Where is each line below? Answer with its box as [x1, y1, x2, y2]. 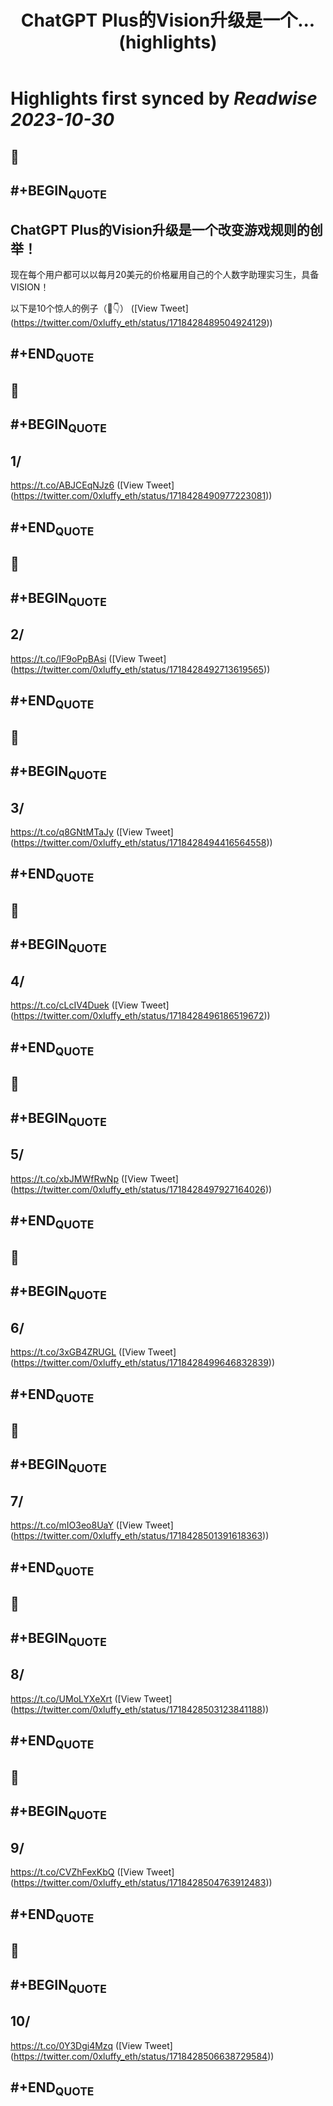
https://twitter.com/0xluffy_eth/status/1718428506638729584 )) [13, 2050, 275, 2062]
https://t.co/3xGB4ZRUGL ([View [10, 1346, 146, 1358]
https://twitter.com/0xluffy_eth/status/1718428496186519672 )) [13, 1010, 271, 1022]
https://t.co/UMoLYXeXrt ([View [10, 1692, 142, 1705]
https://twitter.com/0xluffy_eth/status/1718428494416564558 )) [13, 837, 273, 849]
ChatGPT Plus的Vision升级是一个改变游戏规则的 [10, 221, 310, 238]
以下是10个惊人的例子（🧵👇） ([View [10, 302, 158, 314]
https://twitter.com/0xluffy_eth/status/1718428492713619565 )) [13, 663, 271, 675]
